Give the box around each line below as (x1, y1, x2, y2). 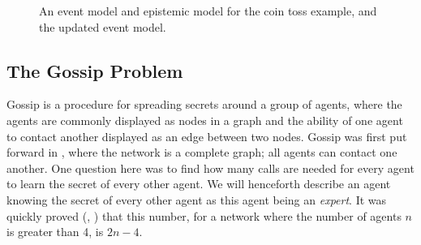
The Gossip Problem (6, 58, 183, 83)
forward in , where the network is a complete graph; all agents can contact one (6, 144, 397, 161)
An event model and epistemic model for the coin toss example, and (39, 2, 377, 19)
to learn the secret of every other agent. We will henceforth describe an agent (6, 175, 391, 192)
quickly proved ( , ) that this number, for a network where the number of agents (6, 207, 402, 224)
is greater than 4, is (6, 223, 104, 240)
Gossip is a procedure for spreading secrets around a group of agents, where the (6, 96, 402, 113)
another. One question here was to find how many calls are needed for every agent (6, 159, 415, 176)
